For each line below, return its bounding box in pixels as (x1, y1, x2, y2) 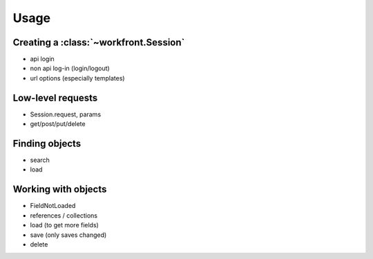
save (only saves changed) (30, 231, 107, 239)
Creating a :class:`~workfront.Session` (12, 37, 185, 48)
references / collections (30, 211, 98, 220)
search (30, 156, 50, 165)
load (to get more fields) (30, 221, 99, 229)
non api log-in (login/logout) (30, 64, 110, 72)
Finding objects (12, 138, 82, 149)
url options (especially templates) (30, 74, 125, 82)
